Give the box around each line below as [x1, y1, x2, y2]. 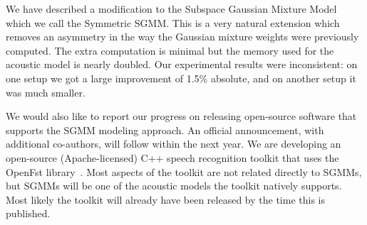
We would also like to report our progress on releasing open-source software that [6, 109, 357, 124]
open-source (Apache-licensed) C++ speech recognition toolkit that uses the [6, 150, 339, 165]
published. [6, 206, 51, 221]
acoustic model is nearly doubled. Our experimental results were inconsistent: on [6, 57, 358, 72]
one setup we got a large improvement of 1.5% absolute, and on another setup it [6, 70, 356, 85]
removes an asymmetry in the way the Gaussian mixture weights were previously [6, 29, 359, 44]
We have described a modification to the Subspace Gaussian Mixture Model [6, 1, 337, 16]
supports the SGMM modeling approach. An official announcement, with [6, 122, 324, 137]
